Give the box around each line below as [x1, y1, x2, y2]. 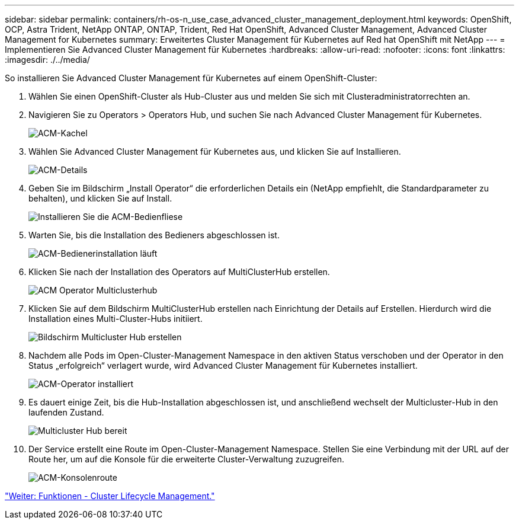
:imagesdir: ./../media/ [5, 55, 90, 65]
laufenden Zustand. [28, 407, 104, 417]
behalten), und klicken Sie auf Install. [28, 193, 172, 203]
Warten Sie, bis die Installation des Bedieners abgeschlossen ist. [28, 230, 280, 240]
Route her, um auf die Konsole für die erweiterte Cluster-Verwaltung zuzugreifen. [28, 454, 344, 464]
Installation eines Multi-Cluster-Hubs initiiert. [28, 314, 203, 324]
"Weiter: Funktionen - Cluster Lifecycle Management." [5, 491, 215, 501]
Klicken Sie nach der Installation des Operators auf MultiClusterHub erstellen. [28, 267, 330, 277]
